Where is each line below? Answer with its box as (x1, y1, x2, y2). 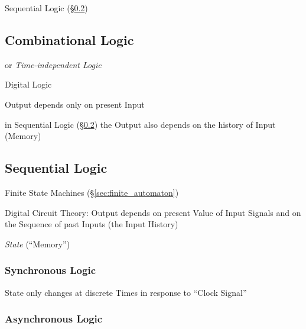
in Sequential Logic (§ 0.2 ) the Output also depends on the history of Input (5, 118, 276, 130)
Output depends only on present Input (5, 98, 145, 110)
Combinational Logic (5, 30, 134, 49)
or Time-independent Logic (5, 58, 102, 70)
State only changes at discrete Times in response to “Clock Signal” (5, 286, 247, 298)
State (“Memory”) (5, 237, 70, 250)
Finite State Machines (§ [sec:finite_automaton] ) (5, 186, 179, 198)
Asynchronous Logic (5, 311, 103, 326)
